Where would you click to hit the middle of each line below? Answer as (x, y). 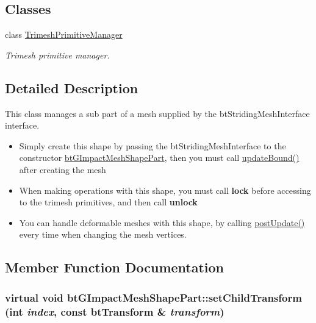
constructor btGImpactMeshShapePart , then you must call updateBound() (159, 158)
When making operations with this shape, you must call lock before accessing (165, 190)
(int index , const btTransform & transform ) (115, 311)
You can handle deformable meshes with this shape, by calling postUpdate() (162, 222)
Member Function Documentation (115, 267)
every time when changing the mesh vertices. (103, 234)
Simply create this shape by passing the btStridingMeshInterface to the (153, 145)
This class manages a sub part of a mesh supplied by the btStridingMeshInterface (157, 113)
